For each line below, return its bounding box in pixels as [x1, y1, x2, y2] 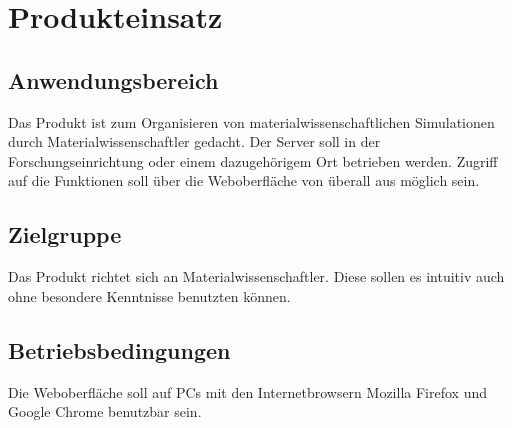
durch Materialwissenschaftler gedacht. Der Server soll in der [8, 131, 381, 152]
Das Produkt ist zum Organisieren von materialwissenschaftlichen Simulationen [8, 111, 495, 132]
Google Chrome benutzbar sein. [8, 401, 202, 422]
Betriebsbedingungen [8, 334, 231, 365]
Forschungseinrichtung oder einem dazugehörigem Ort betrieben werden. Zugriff [8, 150, 498, 171]
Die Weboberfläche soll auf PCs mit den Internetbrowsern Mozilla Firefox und [8, 381, 487, 402]
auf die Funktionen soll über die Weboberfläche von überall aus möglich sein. [8, 170, 480, 191]
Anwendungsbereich [8, 64, 219, 95]
